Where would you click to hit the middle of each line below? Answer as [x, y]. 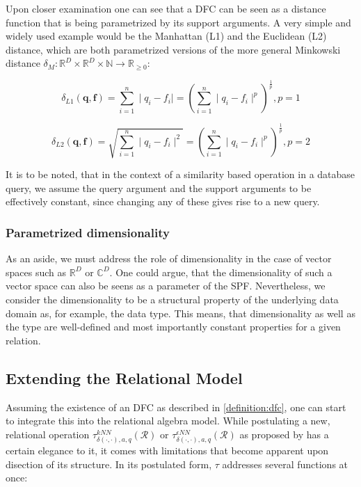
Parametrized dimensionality [88, 232]
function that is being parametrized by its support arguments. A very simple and [178, 22]
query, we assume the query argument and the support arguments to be [159, 187]
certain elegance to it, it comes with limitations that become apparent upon [167, 450]
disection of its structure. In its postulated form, [109, 464]
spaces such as [36, 272]
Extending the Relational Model [124, 377]
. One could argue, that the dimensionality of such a [221, 272]
